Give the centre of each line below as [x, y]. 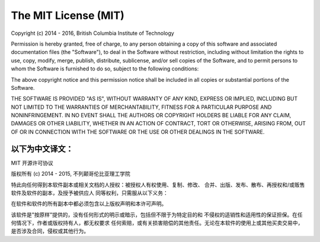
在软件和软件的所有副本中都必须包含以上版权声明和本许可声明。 [89, 204]
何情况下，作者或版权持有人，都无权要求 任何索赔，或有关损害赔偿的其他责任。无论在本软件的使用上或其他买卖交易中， [157, 223]
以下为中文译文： [42, 149]
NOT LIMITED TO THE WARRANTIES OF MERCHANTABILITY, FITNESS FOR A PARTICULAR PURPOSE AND [141, 107]
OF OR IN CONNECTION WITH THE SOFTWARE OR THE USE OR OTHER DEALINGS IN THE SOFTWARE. [138, 132]
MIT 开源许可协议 [32, 163]
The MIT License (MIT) [68, 15]
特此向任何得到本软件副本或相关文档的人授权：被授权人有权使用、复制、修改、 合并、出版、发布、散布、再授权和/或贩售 [158, 185]
